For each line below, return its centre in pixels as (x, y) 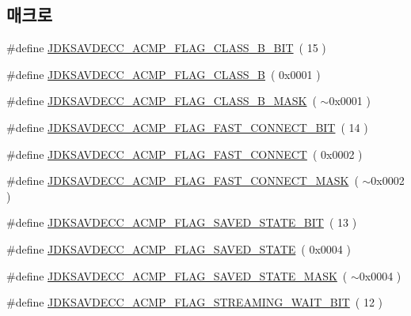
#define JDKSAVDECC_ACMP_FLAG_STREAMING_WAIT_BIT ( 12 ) (195, 302)
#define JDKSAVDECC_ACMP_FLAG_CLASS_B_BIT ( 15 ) (166, 48)
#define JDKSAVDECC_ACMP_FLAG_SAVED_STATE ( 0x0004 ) (179, 248)
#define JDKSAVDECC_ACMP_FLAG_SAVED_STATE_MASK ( (177, 275)
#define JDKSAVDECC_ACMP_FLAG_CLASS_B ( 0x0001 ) (164, 74)
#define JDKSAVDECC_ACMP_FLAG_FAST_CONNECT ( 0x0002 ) (185, 154)
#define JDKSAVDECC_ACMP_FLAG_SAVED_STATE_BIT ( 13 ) (182, 222)
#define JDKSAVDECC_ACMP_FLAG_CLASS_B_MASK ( (162, 101)
